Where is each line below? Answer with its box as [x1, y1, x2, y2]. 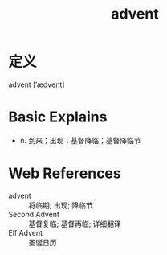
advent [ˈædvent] [8, 80, 65, 89]
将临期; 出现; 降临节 [28, 200, 94, 210]
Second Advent [8, 209, 60, 219]
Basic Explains [8, 108, 108, 126]
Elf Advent [8, 228, 43, 237]
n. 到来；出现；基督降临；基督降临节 [19, 135, 142, 145]
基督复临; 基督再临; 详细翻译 [28, 219, 122, 228]
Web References [8, 164, 122, 183]
